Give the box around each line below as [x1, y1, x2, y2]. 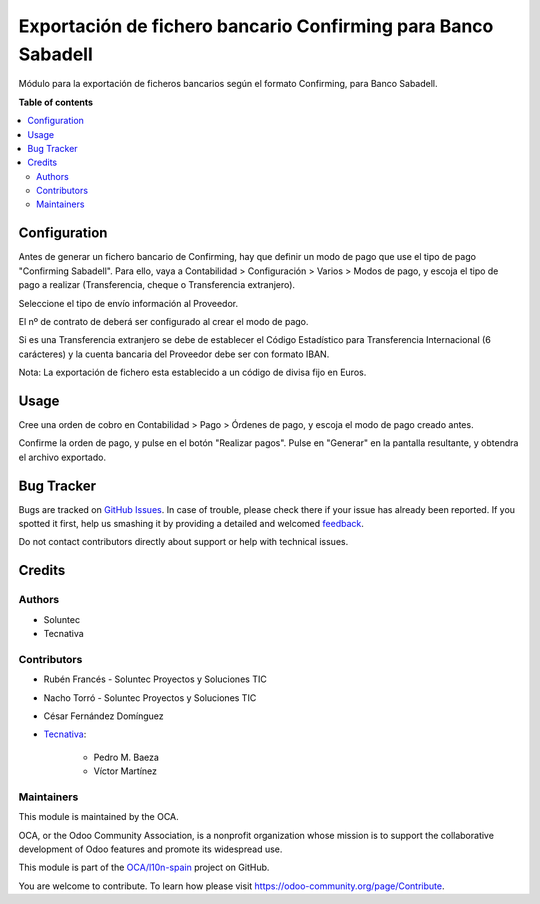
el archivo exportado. [18, 451, 107, 463]
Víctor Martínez [93, 765, 158, 777]
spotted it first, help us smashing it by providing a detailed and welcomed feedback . [18, 518, 365, 530]
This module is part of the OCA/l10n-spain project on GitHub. [18, 861, 270, 874]
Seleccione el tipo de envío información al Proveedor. [18, 297, 239, 309]
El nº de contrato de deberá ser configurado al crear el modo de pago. [18, 315, 309, 327]
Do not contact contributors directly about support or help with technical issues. [18, 536, 349, 548]
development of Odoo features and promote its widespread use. [18, 843, 283, 855]
